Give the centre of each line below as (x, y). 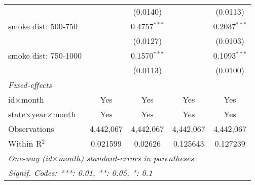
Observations (31, 129)
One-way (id (30, 158)
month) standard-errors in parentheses (126, 158)
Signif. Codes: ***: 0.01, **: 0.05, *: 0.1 (80, 173)
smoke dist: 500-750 (43, 26)
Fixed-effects (30, 85)
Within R (25, 143)
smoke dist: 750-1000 (45, 55)
